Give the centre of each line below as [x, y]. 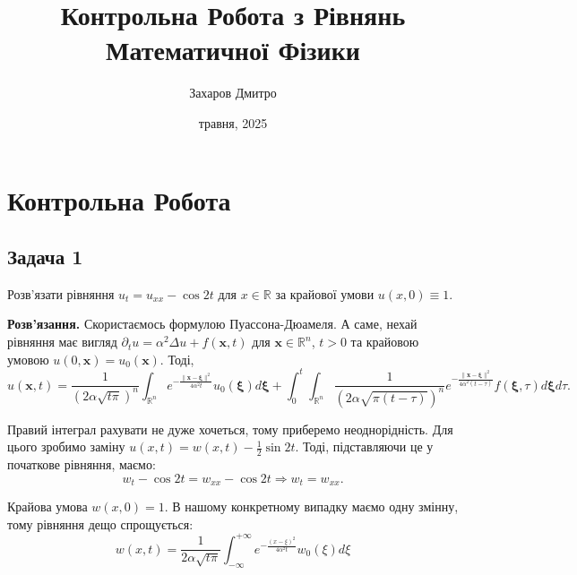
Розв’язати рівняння [61, 293]
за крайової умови [325, 293]
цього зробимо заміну [66, 446]
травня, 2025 [233, 122]
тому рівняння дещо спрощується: [100, 524]
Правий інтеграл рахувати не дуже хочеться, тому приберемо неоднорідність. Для [230, 429]
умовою [28, 359]
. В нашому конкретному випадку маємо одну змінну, [311, 506]
